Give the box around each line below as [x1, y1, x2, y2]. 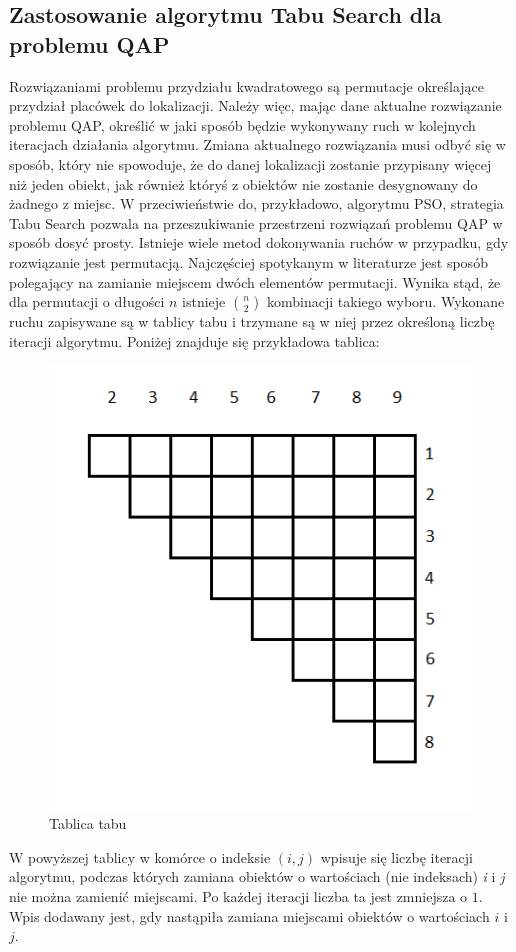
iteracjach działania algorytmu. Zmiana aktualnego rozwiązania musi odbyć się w [9, 134, 506, 155]
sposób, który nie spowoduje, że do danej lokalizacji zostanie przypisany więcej [9, 153, 492, 174]
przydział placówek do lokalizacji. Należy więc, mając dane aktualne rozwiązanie [9, 95, 502, 116]
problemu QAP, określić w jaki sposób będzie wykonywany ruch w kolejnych [9, 114, 476, 135]
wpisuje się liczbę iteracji [320, 846, 473, 867]
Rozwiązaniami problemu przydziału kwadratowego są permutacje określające [9, 75, 485, 96]
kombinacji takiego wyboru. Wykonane [267, 291, 505, 312]
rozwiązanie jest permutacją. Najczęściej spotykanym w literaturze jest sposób [9, 251, 488, 272]
